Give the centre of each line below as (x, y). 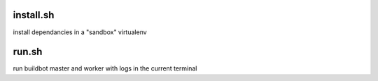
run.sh (28, 52)
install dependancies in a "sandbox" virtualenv (80, 32)
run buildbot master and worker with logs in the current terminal (105, 68)
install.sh (34, 15)
